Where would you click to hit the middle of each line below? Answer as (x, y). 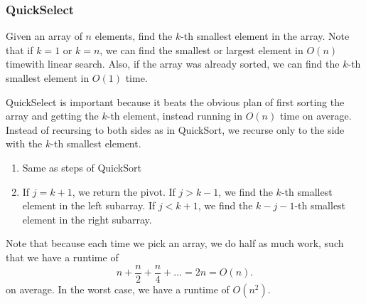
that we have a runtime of (62, 257)
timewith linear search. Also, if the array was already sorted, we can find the (173, 64)
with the (24, 143)
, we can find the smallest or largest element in (201, 49)
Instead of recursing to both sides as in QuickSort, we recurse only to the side (175, 129)
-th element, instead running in (175, 116)
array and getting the (52, 116)
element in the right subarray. (87, 219)
